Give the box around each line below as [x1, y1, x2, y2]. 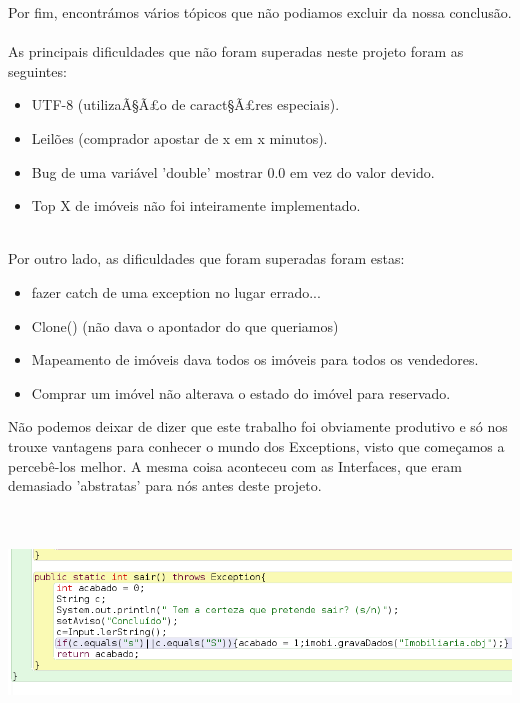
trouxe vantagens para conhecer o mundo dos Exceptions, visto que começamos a [8, 435, 505, 456]
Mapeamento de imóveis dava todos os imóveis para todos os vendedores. [31, 349, 479, 370]
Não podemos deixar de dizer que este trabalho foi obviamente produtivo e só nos [8, 416, 508, 437]
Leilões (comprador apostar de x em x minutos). [31, 127, 328, 148]
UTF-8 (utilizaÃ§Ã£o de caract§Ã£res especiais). [31, 94, 340, 115]
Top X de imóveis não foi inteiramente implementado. [31, 195, 361, 216]
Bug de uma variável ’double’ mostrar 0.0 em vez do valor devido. [31, 161, 435, 182]
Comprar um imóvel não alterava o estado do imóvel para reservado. [31, 382, 451, 403]
